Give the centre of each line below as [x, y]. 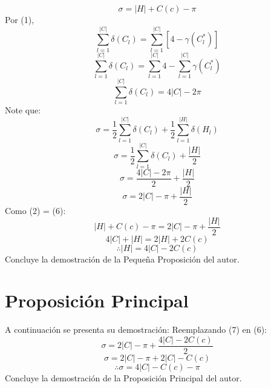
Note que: [23, 109]
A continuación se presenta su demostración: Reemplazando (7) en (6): [136, 329]
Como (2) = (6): [35, 210]
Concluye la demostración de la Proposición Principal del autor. [123, 377]
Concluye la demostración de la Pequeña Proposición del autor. [122, 259]
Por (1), [20, 19]
